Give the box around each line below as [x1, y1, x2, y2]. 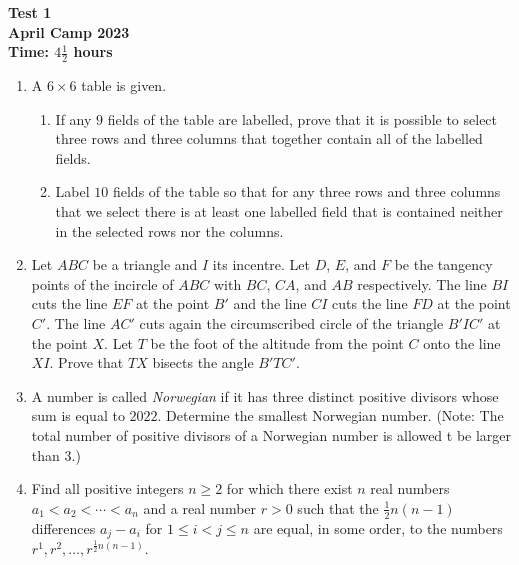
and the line [233, 293, 307, 314]
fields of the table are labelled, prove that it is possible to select [107, 108, 498, 129]
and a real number [143, 497, 257, 518]
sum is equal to [31, 405, 125, 426]
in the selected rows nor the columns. [55, 220, 284, 241]
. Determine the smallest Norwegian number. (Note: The [157, 405, 504, 426]
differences [31, 517, 96, 538]
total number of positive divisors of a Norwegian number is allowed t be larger [31, 424, 512, 445]
